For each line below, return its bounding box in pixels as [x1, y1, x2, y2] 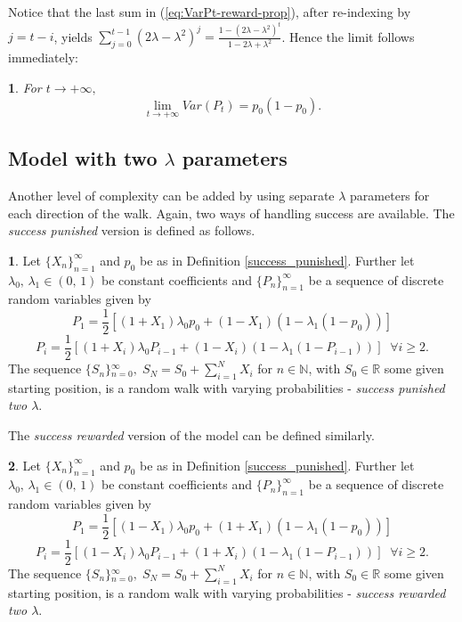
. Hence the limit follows [281, 27, 415, 45]
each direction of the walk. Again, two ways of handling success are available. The [8, 203, 455, 222]
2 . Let [8, 455, 42, 474]
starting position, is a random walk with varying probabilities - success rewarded [8, 583, 446, 602]
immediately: [8, 48, 78, 67]
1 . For [8, 78, 42, 96]
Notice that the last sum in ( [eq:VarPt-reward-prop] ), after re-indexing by [8, 3, 411, 20]
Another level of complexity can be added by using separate [8, 185, 335, 204]
